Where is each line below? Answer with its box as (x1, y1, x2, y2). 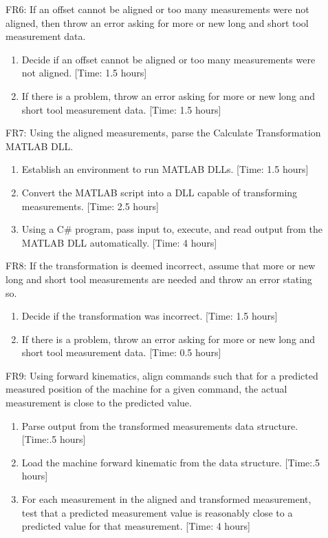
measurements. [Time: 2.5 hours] (21, 198, 159, 213)
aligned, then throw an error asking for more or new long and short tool (6, 15, 309, 30)
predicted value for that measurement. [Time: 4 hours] (21, 519, 250, 533)
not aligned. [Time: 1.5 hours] (21, 65, 147, 80)
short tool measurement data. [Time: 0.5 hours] (21, 345, 221, 360)
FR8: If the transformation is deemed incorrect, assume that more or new (6, 258, 316, 273)
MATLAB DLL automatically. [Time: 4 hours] (21, 235, 217, 249)
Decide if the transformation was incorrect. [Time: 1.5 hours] (21, 309, 278, 323)
